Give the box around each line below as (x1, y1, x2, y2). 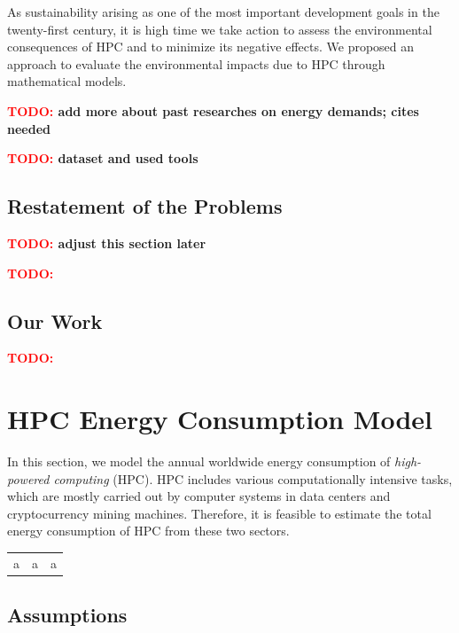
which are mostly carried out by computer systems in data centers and (7, 487, 391, 505)
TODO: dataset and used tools (7, 149, 198, 168)
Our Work (7, 307, 103, 334)
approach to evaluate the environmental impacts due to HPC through (7, 54, 385, 73)
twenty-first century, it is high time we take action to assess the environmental (7, 20, 432, 38)
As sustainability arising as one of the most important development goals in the (7, 3, 440, 20)
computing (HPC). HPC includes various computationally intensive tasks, (53, 469, 453, 488)
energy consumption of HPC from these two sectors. (7, 521, 290, 540)
